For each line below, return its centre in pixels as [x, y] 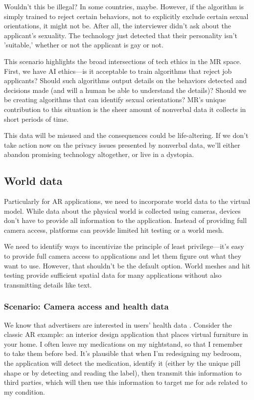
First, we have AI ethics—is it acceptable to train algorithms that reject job [118, 71]
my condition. [25, 391]
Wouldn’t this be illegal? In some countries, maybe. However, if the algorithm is [124, 6]
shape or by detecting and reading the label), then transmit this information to [123, 372]
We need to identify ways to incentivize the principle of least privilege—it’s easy [124, 246]
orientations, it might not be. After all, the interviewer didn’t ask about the [117, 26]
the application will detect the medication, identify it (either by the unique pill [122, 363]
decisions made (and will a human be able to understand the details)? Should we [125, 90]
